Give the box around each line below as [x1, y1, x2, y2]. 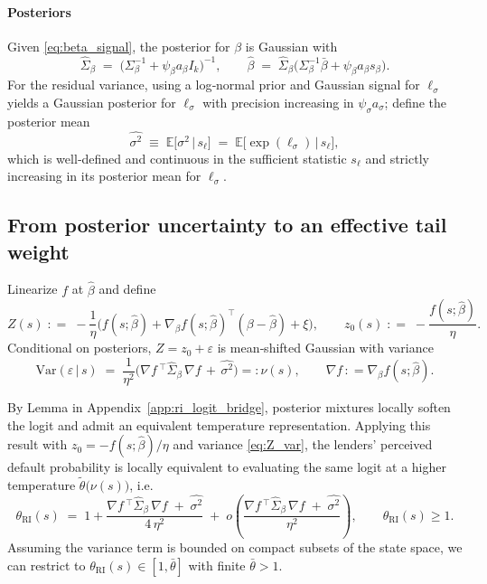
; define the [384, 93, 447, 111]
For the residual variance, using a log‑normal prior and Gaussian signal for [7, 75, 420, 94]
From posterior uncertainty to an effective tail [7, 211, 447, 239]
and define [98, 279, 156, 298]
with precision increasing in [202, 93, 354, 111]
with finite [188, 555, 246, 574]
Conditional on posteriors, [7, 338, 152, 357]
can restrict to [7, 555, 86, 574]
